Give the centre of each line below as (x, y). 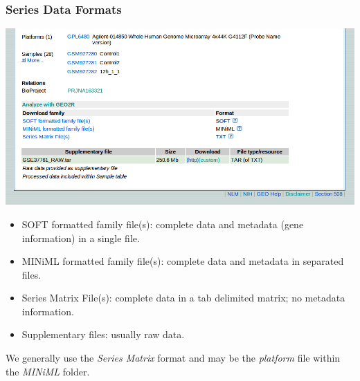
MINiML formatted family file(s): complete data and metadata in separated (183, 261)
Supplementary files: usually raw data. (103, 334)
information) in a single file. (81, 238)
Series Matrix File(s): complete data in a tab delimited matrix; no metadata (183, 298)
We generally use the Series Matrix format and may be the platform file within (173, 358)
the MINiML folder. (48, 371)
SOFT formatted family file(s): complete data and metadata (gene (163, 224)
